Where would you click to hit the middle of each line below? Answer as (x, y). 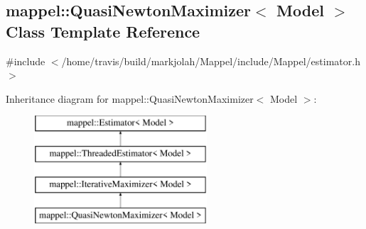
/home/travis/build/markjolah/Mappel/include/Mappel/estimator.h (211, 61)
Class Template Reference (103, 31)
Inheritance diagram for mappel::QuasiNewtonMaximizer (130, 98)
